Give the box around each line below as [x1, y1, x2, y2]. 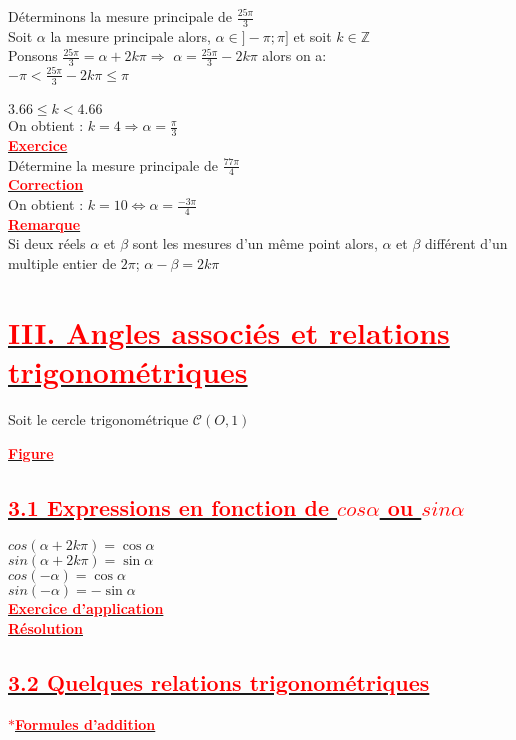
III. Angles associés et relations [8, 311, 450, 352]
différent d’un [425, 233, 508, 254]
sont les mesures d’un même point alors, [132, 233, 378, 254]
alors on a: [262, 45, 327, 66]
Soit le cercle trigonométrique [8, 408, 189, 429]
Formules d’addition [15, 713, 156, 734]
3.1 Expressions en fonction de [8, 491, 330, 522]
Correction [8, 174, 84, 195]
